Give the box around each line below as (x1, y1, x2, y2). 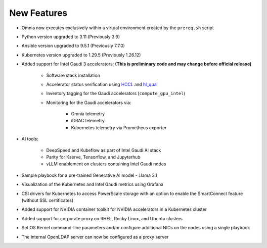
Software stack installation (46, 72, 100, 78)
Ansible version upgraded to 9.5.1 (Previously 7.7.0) (21, 43, 125, 49)
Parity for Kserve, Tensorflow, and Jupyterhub (46, 154, 141, 160)
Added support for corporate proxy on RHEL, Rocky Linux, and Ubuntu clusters (21, 215, 183, 221)
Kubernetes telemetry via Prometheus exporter (71, 124, 167, 131)
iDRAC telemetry (71, 118, 105, 124)
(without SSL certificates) (21, 197, 74, 203)
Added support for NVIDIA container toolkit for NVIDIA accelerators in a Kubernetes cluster (21, 206, 207, 212)
